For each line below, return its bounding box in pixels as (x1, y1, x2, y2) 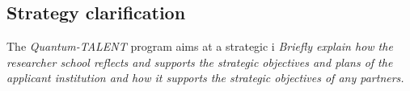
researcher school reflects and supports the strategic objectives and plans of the (6, 53, 393, 70)
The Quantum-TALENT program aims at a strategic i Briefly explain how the (6, 38, 393, 55)
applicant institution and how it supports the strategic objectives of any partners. (6, 69, 404, 86)
